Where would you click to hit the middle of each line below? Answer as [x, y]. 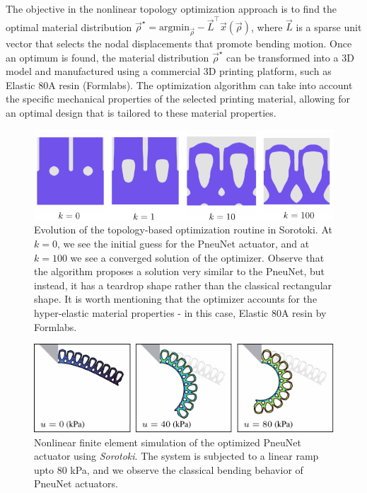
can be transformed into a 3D [290, 57]
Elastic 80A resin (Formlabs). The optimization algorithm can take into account [179, 85]
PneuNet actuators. [76, 483]
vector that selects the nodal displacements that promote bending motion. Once [179, 43]
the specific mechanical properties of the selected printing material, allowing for [178, 99]
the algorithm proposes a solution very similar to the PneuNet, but [179, 271]
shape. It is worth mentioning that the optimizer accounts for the [176, 299]
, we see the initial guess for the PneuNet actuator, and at [183, 244]
